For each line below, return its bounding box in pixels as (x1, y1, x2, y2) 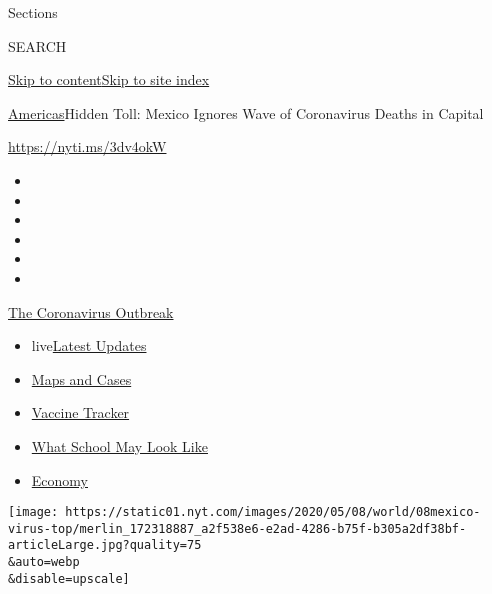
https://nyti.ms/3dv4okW (8, 136, 167, 157)
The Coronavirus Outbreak (8, 301, 174, 322)
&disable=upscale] (8, 571, 130, 586)
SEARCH (8, 35, 67, 56)
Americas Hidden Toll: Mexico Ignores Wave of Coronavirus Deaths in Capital (8, 102, 484, 123)
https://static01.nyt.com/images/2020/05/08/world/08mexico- (65, 505, 481, 520)
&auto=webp (8, 555, 80, 570)
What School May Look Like (31, 435, 208, 456)
